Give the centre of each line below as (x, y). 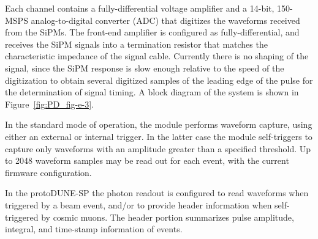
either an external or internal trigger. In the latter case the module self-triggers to (159, 136)
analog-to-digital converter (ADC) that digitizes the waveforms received (165, 20)
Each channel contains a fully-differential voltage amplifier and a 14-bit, (140, 8)
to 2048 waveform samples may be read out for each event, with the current (147, 160)
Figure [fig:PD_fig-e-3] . (49, 104)
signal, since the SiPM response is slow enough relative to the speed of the (145, 68)
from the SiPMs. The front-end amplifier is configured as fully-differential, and (152, 32)
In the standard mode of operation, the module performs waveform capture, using (159, 124)
